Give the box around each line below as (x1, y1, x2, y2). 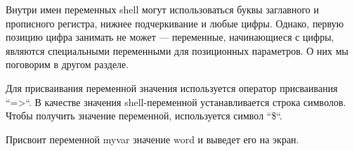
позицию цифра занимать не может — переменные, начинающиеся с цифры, (6, 29, 334, 44)
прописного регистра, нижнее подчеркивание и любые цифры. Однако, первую (6, 15, 344, 30)
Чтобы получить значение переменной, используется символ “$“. (6, 108, 282, 123)
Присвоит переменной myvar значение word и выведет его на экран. (6, 131, 299, 146)
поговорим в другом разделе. (6, 57, 129, 72)
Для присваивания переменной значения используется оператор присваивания (6, 80, 338, 95)
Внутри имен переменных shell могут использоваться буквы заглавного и (6, 2, 320, 16)
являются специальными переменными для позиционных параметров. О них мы (6, 43, 348, 58)
